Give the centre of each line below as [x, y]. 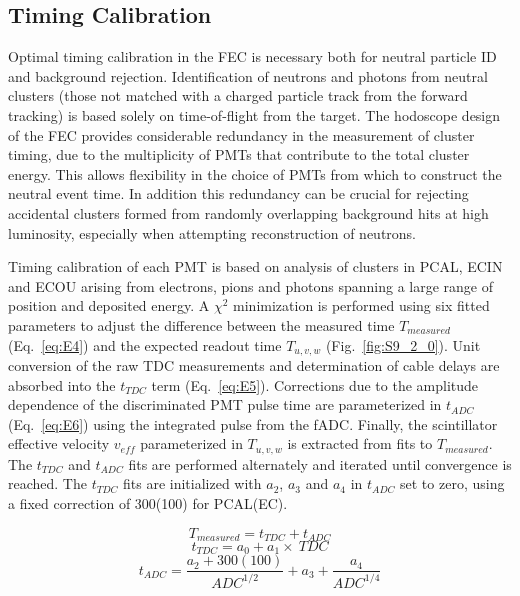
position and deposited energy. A [109, 305]
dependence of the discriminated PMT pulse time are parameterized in [225, 404]
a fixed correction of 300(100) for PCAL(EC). [148, 502]
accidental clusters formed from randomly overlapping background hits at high [248, 212]
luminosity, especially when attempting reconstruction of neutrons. [212, 232]
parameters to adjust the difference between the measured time [201, 324]
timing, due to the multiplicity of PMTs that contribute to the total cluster [239, 154]
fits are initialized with [192, 483]
